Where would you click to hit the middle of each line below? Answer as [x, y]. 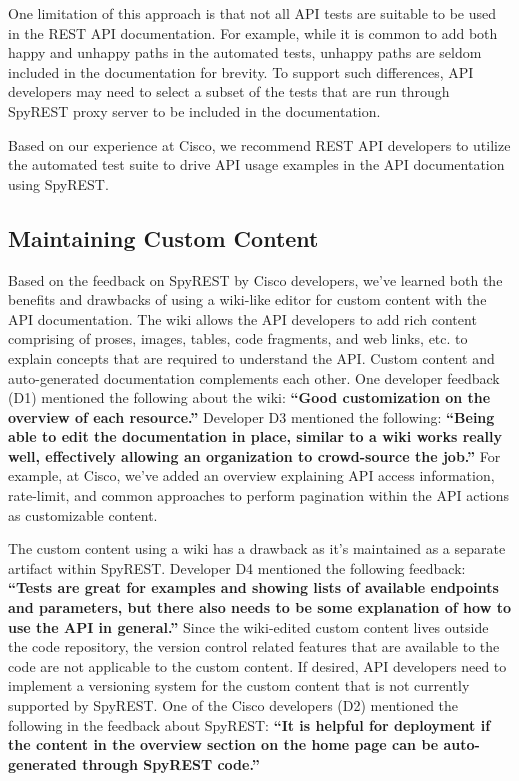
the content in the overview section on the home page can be [223, 744]
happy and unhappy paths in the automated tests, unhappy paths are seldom [245, 52]
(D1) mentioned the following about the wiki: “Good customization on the [249, 397]
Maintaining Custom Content [163, 237]
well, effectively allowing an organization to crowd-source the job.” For [254, 455]
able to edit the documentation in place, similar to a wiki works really [255, 436]
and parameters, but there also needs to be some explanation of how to [259, 607]
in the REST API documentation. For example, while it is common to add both [253, 32]
